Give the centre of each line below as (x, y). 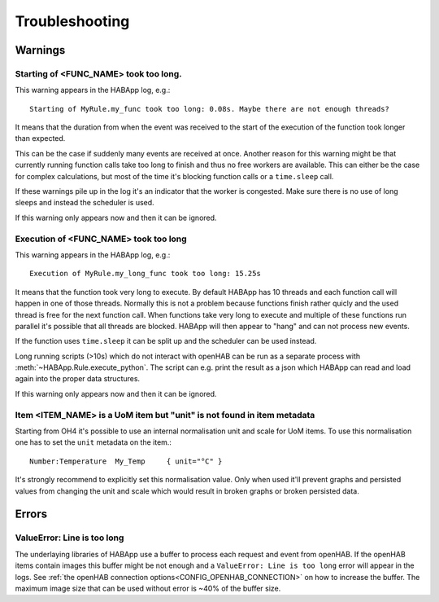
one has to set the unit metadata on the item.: (93, 442)
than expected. (40, 138)
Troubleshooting (72, 21)
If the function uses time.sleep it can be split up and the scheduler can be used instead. (166, 341)
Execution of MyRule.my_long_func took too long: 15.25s (146, 274)
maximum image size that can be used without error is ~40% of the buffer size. (148, 588)
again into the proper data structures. (78, 379)
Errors (31, 514)
